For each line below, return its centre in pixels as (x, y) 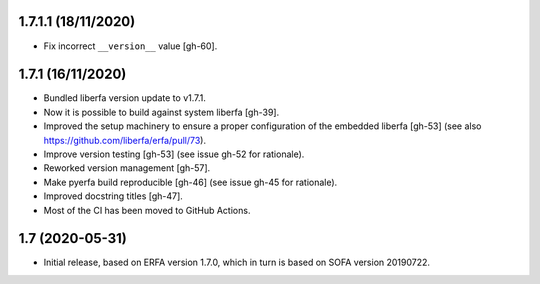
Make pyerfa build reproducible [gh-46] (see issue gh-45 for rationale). (190, 182)
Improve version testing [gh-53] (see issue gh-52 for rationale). (174, 154)
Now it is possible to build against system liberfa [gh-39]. (161, 112)
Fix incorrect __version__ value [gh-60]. (130, 46)
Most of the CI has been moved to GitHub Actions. (147, 210)
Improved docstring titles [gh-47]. (113, 196)
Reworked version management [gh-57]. (127, 168)
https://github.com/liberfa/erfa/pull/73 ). (125, 140)
